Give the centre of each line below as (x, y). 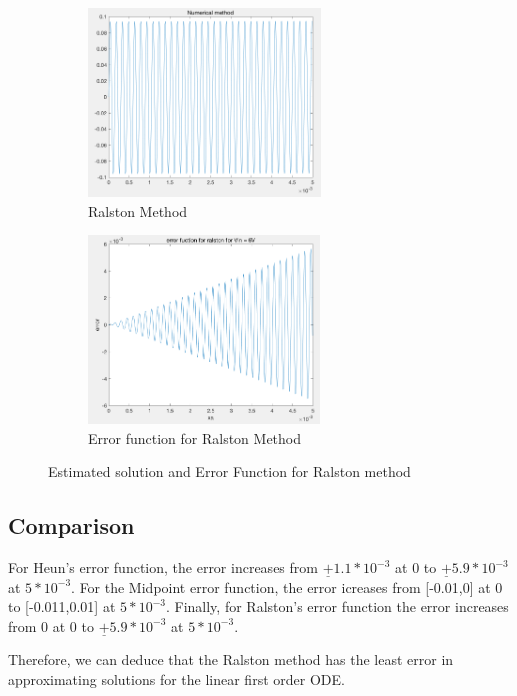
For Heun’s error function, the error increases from (163, 567)
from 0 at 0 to (51, 625)
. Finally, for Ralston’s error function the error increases (337, 606)
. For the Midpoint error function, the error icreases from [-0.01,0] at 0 (287, 586)
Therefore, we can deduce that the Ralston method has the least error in (231, 659)
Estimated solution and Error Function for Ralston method (229, 471)
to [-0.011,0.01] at (62, 606)
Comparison (71, 525)
